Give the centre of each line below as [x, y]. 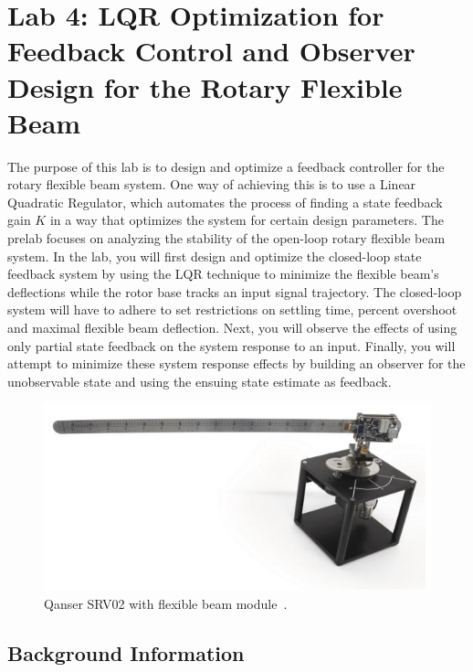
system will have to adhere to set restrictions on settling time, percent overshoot [232, 309]
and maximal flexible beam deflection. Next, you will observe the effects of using [232, 328]
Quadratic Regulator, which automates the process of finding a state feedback [225, 202]
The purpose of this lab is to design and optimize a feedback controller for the [226, 166]
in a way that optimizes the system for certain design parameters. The [247, 220]
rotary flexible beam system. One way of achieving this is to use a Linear [212, 184]
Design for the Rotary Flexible [205, 86]
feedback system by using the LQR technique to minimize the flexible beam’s [223, 274]
